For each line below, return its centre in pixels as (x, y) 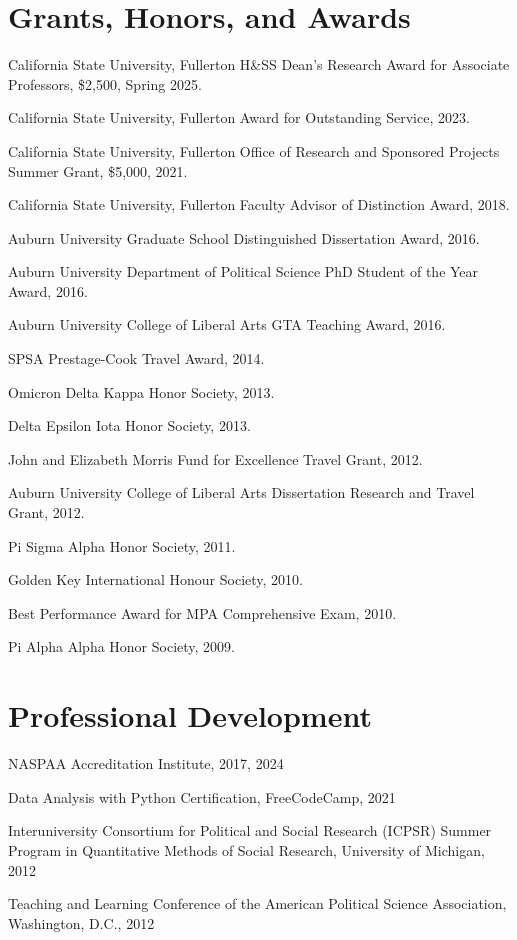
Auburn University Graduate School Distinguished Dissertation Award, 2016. (244, 237)
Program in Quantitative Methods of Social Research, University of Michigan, (246, 849)
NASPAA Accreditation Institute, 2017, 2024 (146, 763)
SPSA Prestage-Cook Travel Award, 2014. (136, 358)
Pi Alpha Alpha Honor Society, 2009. (121, 646)
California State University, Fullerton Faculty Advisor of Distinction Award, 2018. (259, 204)
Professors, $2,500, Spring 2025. (105, 83)
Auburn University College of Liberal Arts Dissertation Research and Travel (241, 492)
